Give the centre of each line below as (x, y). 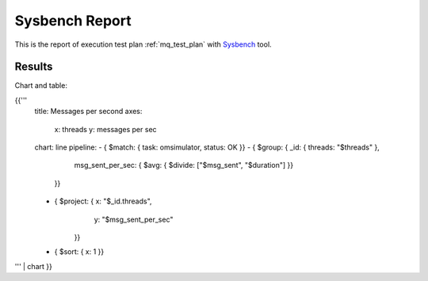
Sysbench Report (73, 21)
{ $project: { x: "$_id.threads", (103, 201)
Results (34, 67)
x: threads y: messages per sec (106, 129)
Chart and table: (41, 85)
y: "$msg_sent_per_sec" (134, 219)
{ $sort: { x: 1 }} (79, 252)
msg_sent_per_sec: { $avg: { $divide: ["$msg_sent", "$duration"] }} (183, 165)
